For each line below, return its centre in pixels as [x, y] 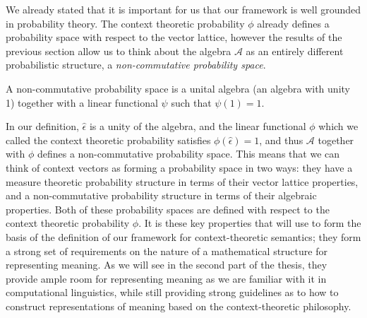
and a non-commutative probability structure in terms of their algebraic [161, 195]
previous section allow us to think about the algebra [119, 51]
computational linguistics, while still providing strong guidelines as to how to [172, 292]
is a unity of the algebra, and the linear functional [198, 126]
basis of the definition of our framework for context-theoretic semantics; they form [183, 236]
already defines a [293, 23]
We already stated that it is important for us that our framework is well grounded [183, 9]
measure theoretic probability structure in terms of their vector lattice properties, [182, 181]
